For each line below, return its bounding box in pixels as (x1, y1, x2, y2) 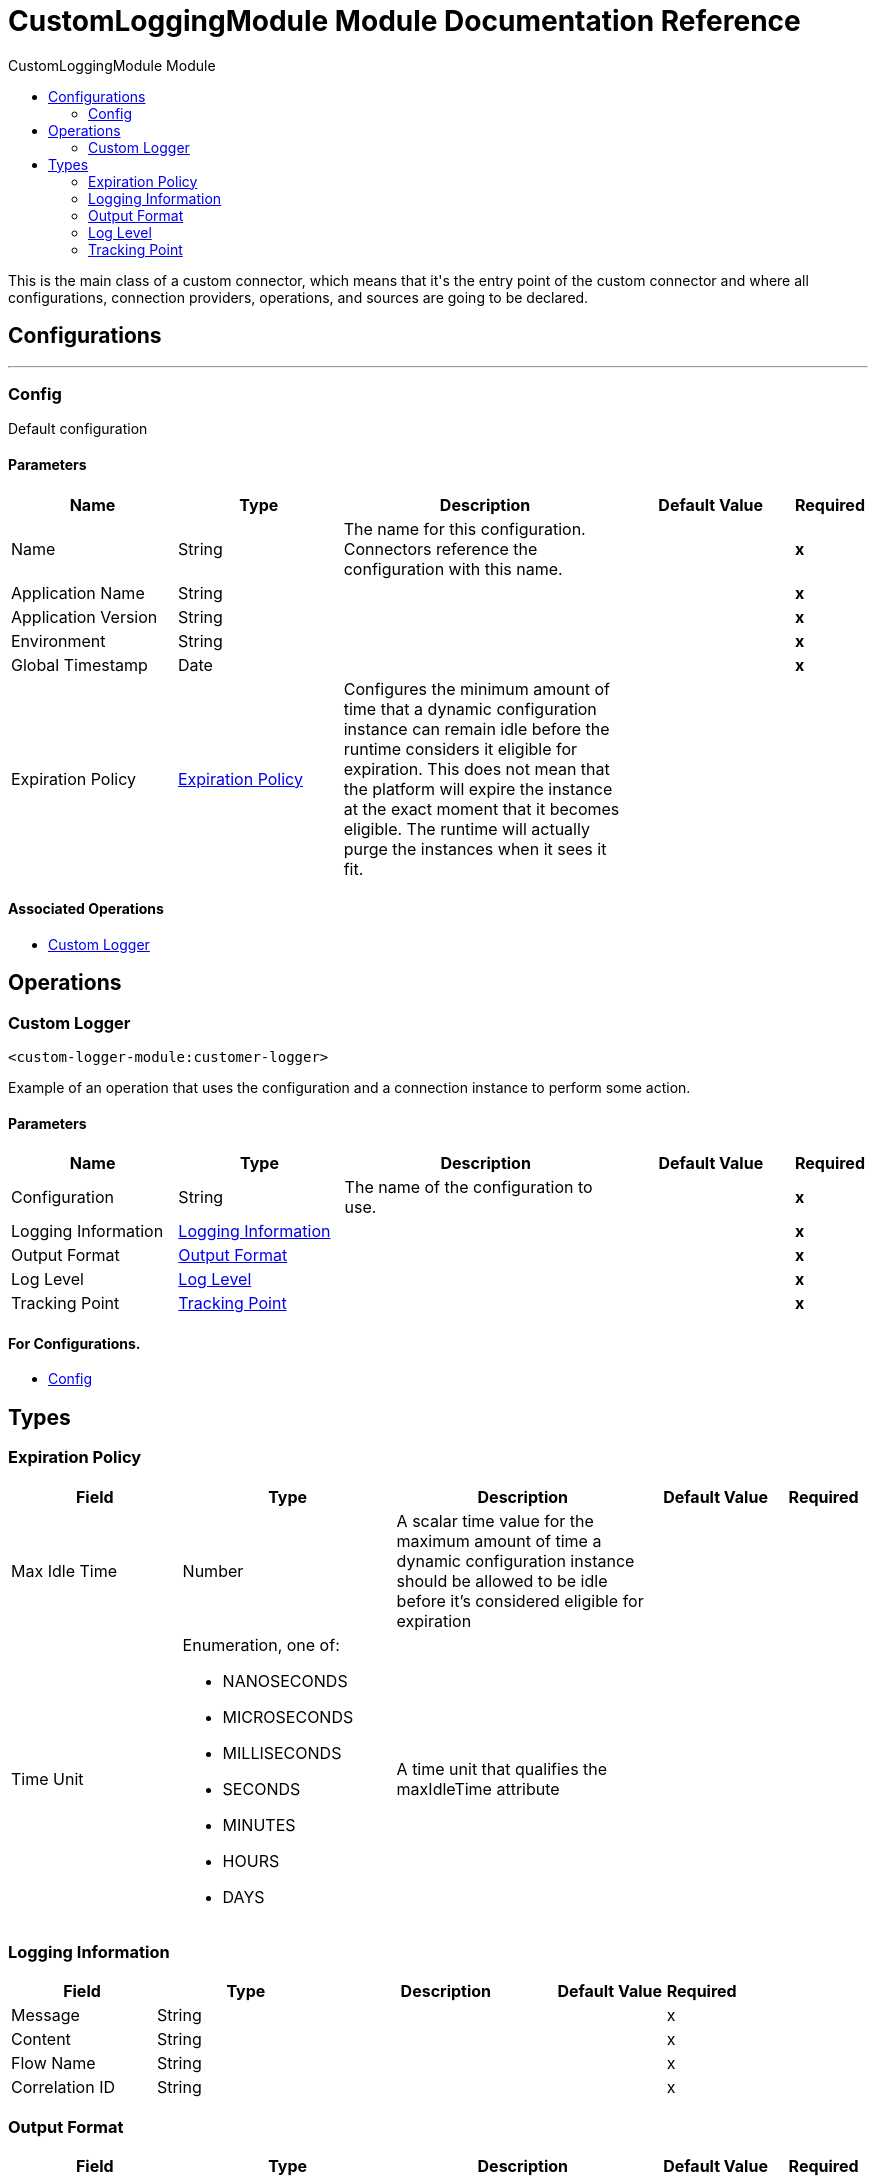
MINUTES (222, 1814, 296, 1835)
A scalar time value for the (396, 1510, 594, 1531)
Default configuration (8, 420, 148, 438)
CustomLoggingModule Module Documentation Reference (8, 4, 801, 38)
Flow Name (11, 2053, 96, 2074)
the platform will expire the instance (343, 778, 613, 799)
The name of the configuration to (344, 1177, 593, 1198)
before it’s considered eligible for (396, 1590, 644, 1611)
